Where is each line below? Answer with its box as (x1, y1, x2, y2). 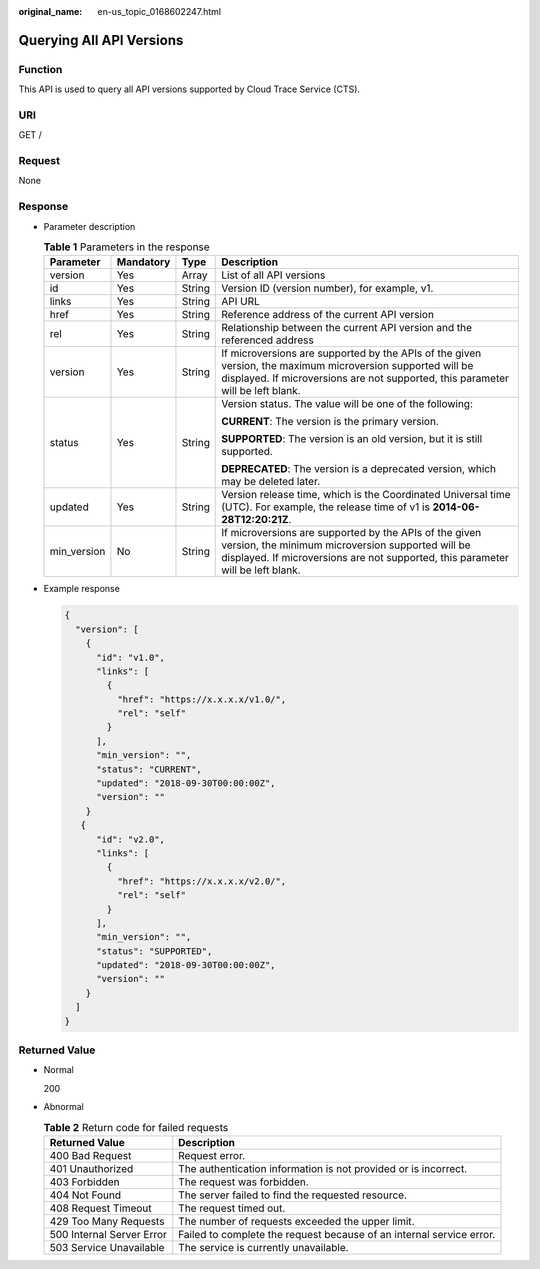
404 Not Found (49, 1188, 122, 1202)
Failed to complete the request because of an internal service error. (178, 1227, 496, 1241)
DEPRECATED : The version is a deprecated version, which (221, 462, 497, 476)
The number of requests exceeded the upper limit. (178, 1214, 415, 1228)
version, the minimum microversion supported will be (221, 538, 471, 552)
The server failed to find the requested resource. (178, 1188, 408, 1202)
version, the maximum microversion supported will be (221, 359, 474, 373)
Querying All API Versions (18, 31, 184, 49)
